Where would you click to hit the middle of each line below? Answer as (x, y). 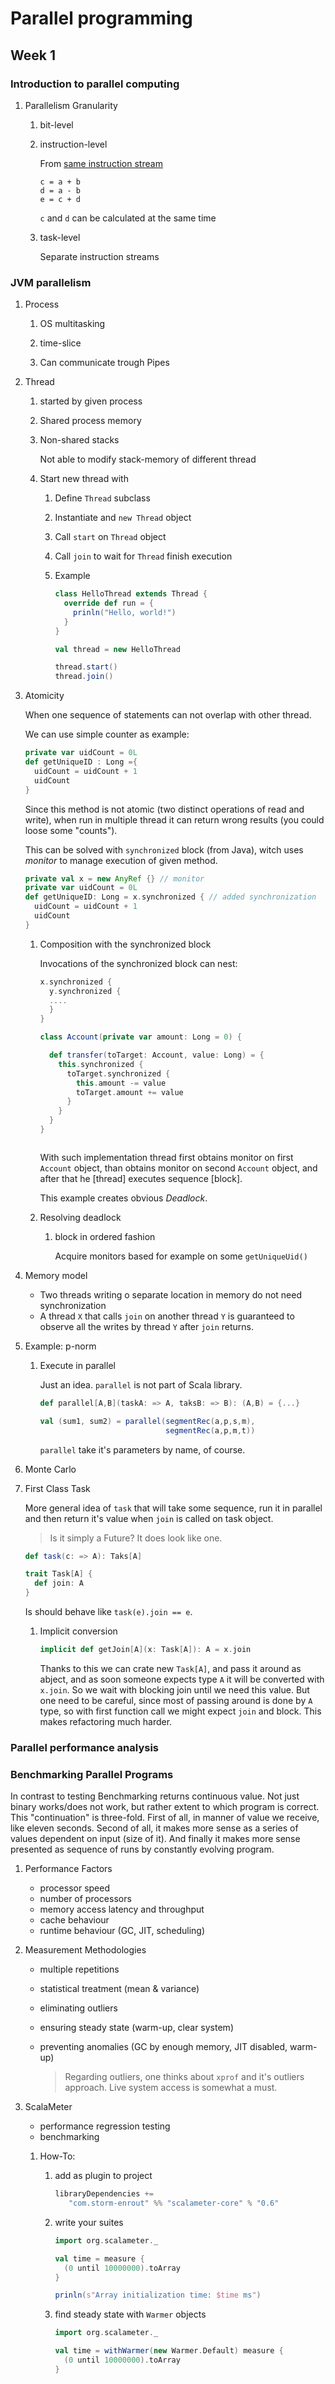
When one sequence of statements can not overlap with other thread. (168, 715)
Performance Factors (68, 1869)
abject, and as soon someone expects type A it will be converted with (182, 1679)
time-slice (60, 343)
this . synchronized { (101, 1064)
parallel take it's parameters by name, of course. (142, 1449)
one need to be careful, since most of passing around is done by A (176, 1700)
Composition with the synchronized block (125, 944)
